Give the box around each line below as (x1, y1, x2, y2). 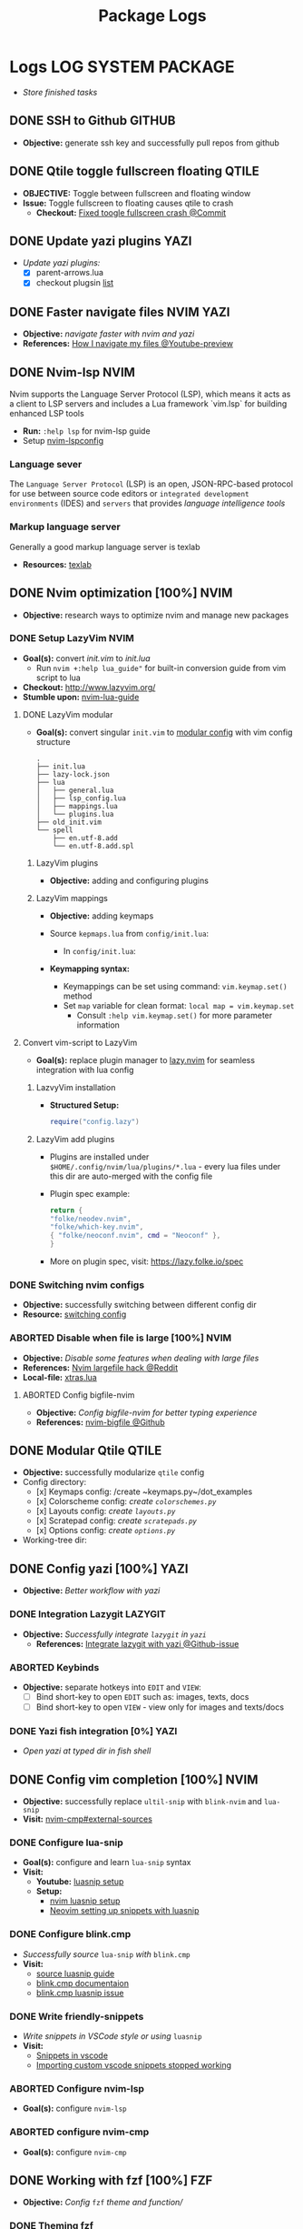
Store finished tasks (22, 86, 98, 97)
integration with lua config (35, 1064, 134, 1075)
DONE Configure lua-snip (9, 1836, 124, 1849)
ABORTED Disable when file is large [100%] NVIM (9, 1331, 232, 1344)
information (76, 1019, 121, 1030)
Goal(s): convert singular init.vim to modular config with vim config (35, 727, 293, 738)
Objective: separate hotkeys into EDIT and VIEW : (22, 1682, 201, 1692)
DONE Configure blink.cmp (9, 1928, 132, 1941)
